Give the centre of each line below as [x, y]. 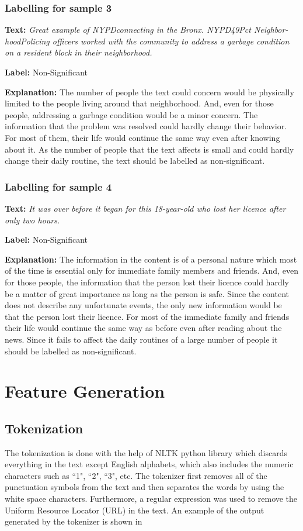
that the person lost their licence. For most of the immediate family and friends [147, 316]
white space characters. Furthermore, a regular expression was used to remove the [151, 499]
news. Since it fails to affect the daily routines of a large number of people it [141, 339]
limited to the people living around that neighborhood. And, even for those [139, 103]
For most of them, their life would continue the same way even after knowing [142, 137]
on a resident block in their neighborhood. [79, 52]
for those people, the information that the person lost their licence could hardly [147, 282]
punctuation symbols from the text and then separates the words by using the [144, 487]
